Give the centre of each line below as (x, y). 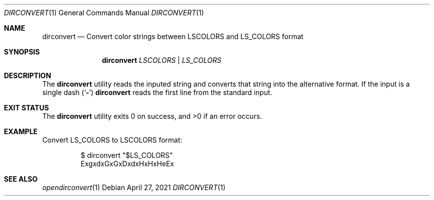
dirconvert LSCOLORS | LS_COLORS (162, 60)
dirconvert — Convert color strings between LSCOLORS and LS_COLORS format (173, 36)
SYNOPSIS (22, 52)
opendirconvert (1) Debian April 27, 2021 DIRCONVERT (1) (134, 187)
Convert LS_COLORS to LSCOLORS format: (112, 140)
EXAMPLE (21, 131)
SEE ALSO (21, 179)
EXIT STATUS (27, 108)
